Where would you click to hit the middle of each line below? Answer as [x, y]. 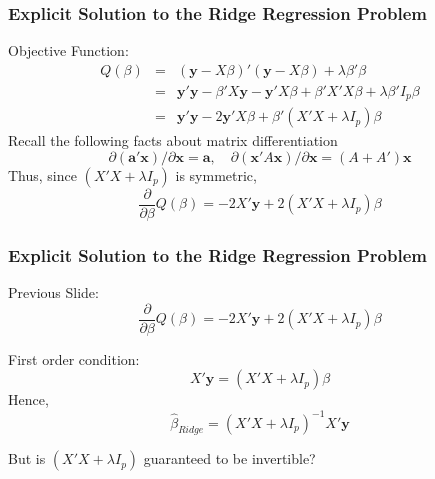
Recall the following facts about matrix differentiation [173, 140]
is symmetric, [216, 174]
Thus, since [42, 174]
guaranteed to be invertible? [229, 458]
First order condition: [74, 358]
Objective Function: [68, 50]
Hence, [28, 399]
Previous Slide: [53, 292]
